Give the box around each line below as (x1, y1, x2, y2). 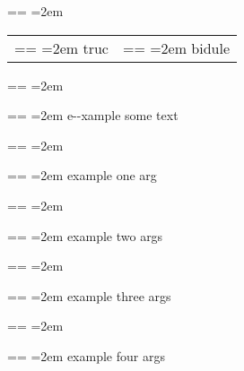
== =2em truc (14, 37, 109, 58)
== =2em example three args (7, 286, 171, 305)
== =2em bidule (122, 37, 231, 58)
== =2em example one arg (7, 166, 157, 185)
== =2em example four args (7, 346, 165, 365)
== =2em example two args (7, 226, 163, 245)
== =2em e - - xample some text (7, 106, 179, 125)
